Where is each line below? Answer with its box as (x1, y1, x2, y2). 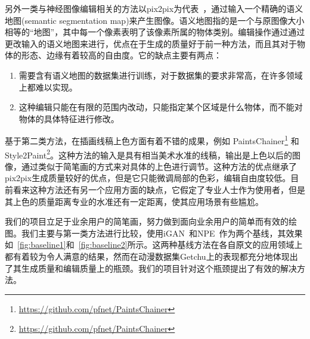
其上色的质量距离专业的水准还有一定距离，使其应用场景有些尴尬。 (5, 195, 263, 207)
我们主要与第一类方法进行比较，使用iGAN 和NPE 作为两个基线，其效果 (21, 226, 303, 239)
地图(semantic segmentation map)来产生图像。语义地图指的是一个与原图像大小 (5, 14, 305, 26)
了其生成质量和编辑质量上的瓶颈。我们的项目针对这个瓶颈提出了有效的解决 (5, 262, 297, 274)
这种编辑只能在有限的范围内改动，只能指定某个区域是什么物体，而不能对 (18, 101, 303, 113)
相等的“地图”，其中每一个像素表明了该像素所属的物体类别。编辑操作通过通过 (5, 26, 305, 38)
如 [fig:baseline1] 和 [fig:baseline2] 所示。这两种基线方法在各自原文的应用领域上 (5, 238, 303, 251)
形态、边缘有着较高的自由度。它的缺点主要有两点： (21, 49, 222, 61)
